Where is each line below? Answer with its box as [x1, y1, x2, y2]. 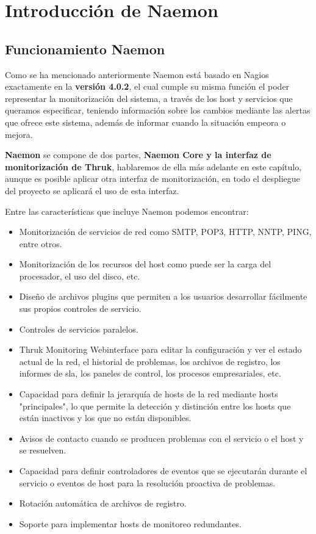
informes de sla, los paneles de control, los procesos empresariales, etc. [19, 367, 281, 380]
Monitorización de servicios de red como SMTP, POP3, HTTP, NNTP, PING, [19, 225, 312, 238]
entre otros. [19, 237, 62, 250]
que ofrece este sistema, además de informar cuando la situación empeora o [5, 115, 286, 128]
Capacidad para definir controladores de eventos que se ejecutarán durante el [19, 464, 307, 477]
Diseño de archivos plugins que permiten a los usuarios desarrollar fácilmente [19, 290, 307, 303]
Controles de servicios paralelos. [19, 322, 138, 335]
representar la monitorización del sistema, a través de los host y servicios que [5, 92, 293, 104]
